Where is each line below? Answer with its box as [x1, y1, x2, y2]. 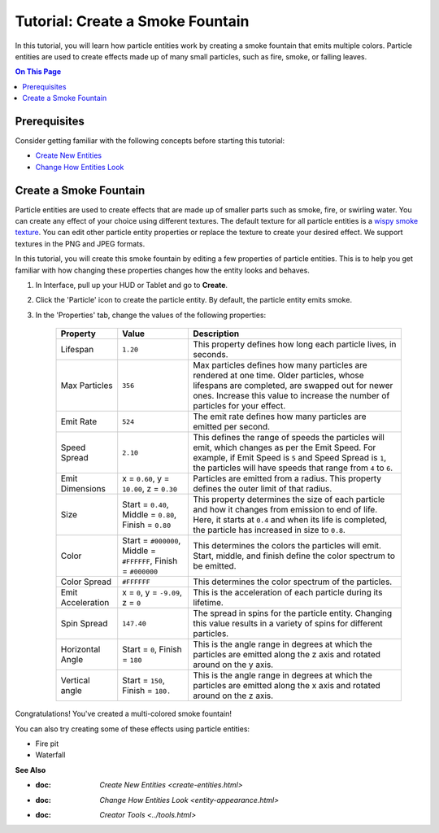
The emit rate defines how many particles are [192, 411, 367, 422]
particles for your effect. [192, 400, 286, 412]
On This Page [15, 67, 62, 76]
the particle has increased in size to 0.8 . [192, 525, 346, 536]
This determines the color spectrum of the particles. [192, 576, 393, 587]
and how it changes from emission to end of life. [192, 504, 378, 516]
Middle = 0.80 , [122, 509, 177, 521]
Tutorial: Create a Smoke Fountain [15, 12, 250, 30]
